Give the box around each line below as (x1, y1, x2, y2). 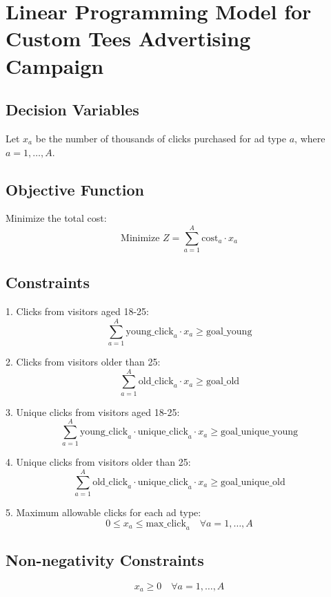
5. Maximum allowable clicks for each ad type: (6, 505, 201, 520)
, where (294, 131, 325, 145)
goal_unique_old (220, 477, 285, 487)
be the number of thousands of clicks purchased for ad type (35, 131, 286, 145)
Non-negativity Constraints (6, 549, 204, 570)
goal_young (205, 326, 252, 337)
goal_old (205, 377, 240, 387)
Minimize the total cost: (6, 211, 107, 225)
